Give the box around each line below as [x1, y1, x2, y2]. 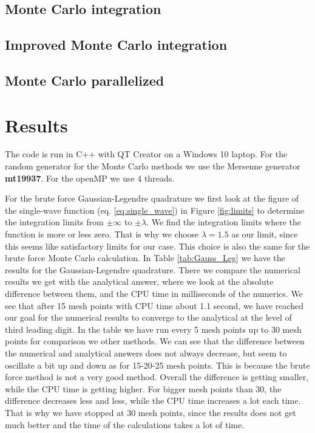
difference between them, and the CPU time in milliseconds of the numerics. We [5, 287, 303, 299]
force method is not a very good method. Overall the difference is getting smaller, [5, 370, 309, 383]
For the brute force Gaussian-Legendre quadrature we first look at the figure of [5, 192, 299, 205]
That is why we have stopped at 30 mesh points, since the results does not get [5, 406, 296, 418]
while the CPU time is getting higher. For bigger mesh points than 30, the [5, 382, 282, 395]
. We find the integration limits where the [146, 216, 302, 228]
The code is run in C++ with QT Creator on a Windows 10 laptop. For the [5, 148, 288, 160]
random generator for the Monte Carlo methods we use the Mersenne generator [5, 160, 300, 172]
